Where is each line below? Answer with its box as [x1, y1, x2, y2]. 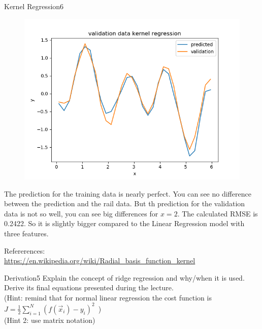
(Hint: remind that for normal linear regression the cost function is [4, 292, 212, 303]
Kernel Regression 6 [4, 1, 64, 11]
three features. [4, 228, 49, 238]
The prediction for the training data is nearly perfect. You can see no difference [4, 188, 251, 199]
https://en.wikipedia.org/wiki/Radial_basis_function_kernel [4, 255, 195, 266]
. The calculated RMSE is [177, 208, 258, 218]
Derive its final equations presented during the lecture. [4, 282, 174, 293]
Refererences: [4, 245, 45, 256]
